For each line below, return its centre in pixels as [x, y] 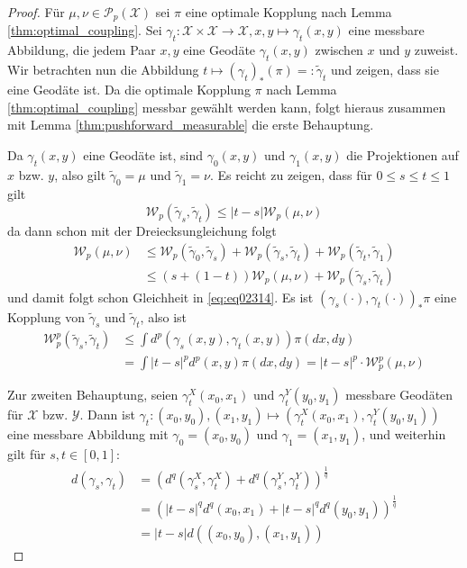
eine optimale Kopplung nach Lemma [288, 12]
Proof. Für [36, 12]
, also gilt [80, 174]
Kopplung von [46, 316]
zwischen [339, 50]
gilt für [27, 454]
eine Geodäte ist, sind [143, 154]
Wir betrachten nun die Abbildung [103, 70]
